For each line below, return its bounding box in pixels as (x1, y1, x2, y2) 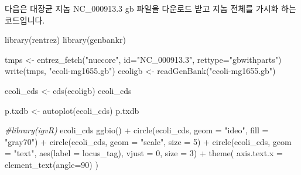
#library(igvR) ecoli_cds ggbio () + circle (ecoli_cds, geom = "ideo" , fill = (5, 124, 269, 136)
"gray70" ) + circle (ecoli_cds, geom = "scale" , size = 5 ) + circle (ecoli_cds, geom (5, 135, 292, 147)
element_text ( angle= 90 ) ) (5, 158, 98, 170)
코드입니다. (5, 14, 45, 26)
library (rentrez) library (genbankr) (5, 33, 126, 46)
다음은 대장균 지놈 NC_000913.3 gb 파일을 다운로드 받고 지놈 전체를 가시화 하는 (5, 2, 296, 14)
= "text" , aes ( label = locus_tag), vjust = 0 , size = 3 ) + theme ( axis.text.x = (5, 147, 283, 159)
